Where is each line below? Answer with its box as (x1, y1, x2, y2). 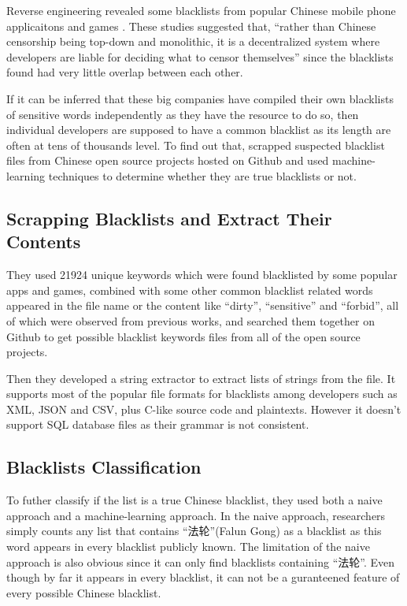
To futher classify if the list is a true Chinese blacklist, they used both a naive (6, 492, 383, 508)
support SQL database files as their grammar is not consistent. (6, 416, 309, 433)
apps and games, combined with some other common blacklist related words (6, 281, 373, 298)
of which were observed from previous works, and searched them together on (6, 312, 375, 329)
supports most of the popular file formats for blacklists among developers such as (6, 385, 398, 402)
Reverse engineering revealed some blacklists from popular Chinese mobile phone (6, 2, 396, 18)
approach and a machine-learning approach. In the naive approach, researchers (6, 507, 386, 523)
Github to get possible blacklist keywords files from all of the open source (6, 328, 361, 344)
